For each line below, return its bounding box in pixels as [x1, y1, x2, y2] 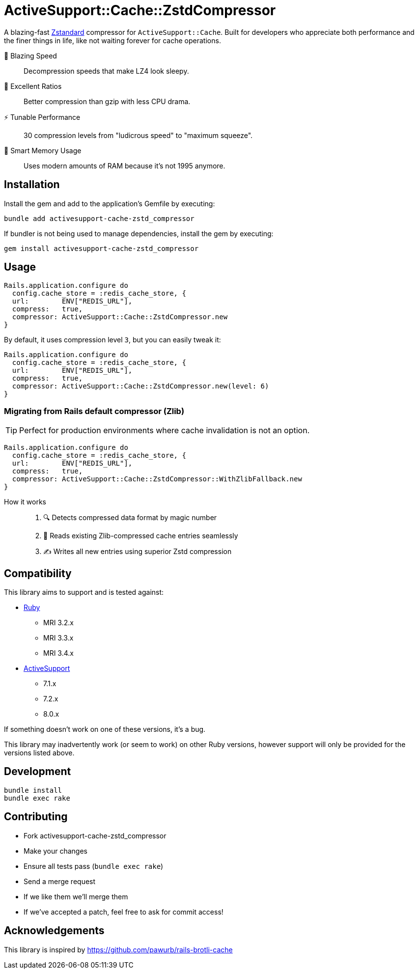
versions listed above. [4, 749, 75, 757]
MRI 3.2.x [43, 618, 74, 627]
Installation [4, 178, 60, 191]
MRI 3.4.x [43, 649, 74, 658]
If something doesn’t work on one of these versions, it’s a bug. [4, 725, 206, 734]
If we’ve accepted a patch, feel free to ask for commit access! [24, 907, 223, 916]
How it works [4, 498, 47, 506]
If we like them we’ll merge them [24, 892, 128, 901]
